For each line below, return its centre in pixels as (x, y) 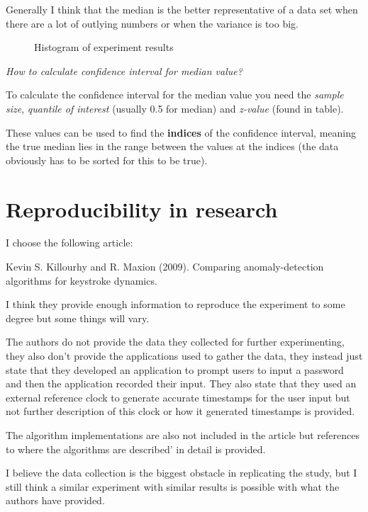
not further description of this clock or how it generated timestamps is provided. (180, 411)
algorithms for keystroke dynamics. (82, 280)
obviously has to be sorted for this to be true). (107, 160)
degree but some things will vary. (78, 318)
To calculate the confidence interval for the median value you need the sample (175, 95)
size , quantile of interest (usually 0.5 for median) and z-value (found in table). (175, 108)
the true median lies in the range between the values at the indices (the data (172, 146)
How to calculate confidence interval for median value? (124, 70)
